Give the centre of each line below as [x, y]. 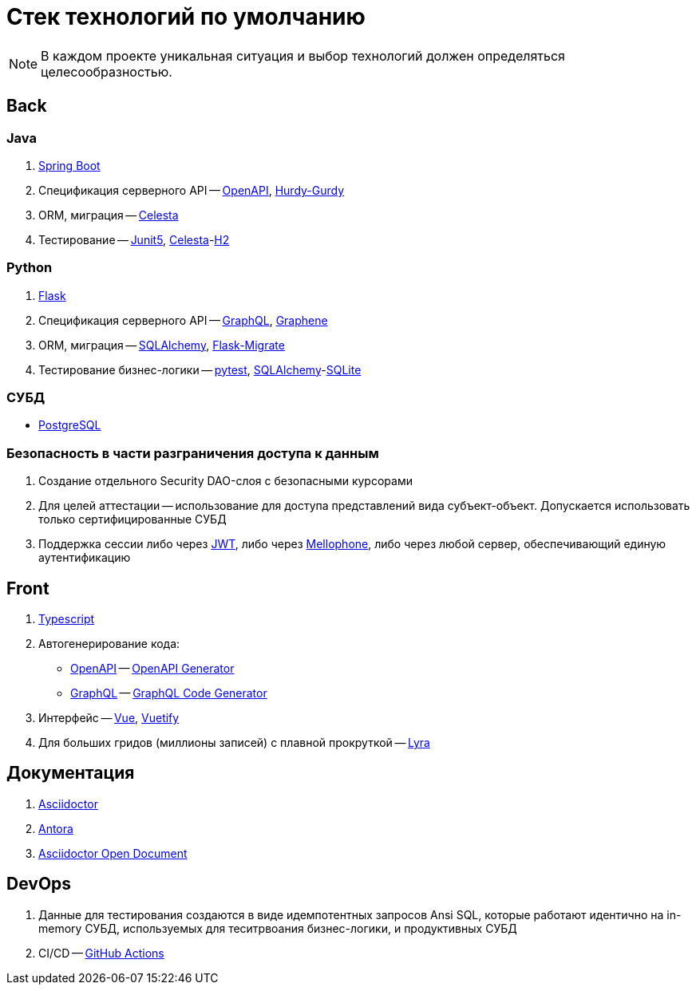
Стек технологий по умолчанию [186, 17]
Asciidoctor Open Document [113, 853]
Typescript [67, 619]
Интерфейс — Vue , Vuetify [109, 718]
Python [30, 268]
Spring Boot [69, 165]
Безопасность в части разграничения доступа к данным [193, 453]
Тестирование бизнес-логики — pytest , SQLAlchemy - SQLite [200, 369]
